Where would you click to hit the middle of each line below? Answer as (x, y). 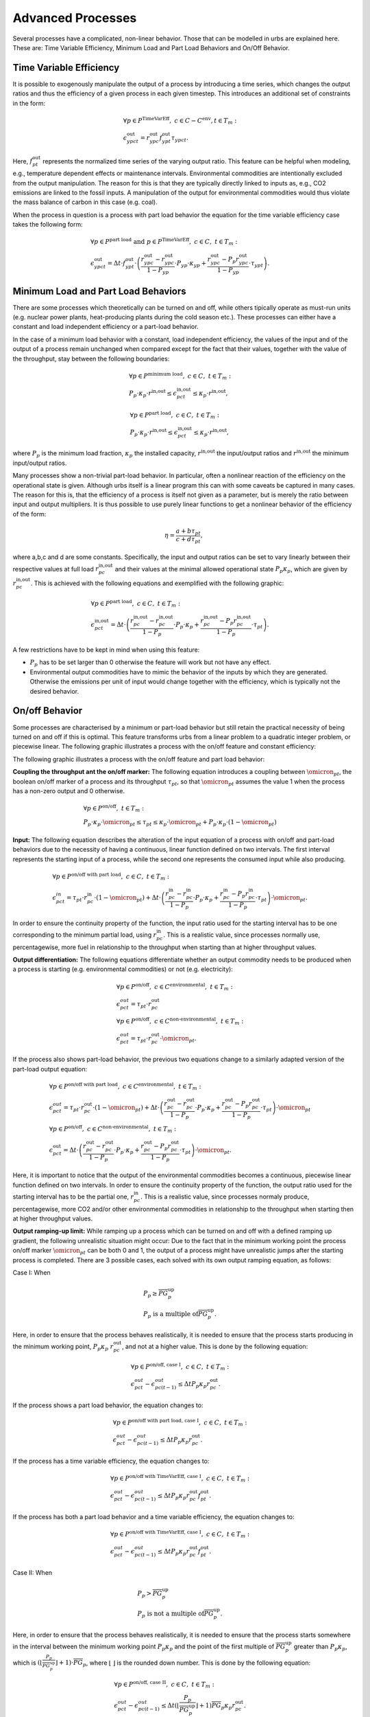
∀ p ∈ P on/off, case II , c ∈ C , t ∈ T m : (164, 1684)
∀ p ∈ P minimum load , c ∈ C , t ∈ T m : (180, 376)
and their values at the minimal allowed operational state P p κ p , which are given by (231, 570)
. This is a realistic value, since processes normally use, (242, 935)
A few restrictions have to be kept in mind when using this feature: (106, 650)
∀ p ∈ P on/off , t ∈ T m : (114, 809)
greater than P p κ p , (320, 1647)
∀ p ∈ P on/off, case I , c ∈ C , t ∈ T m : (180, 1367)
